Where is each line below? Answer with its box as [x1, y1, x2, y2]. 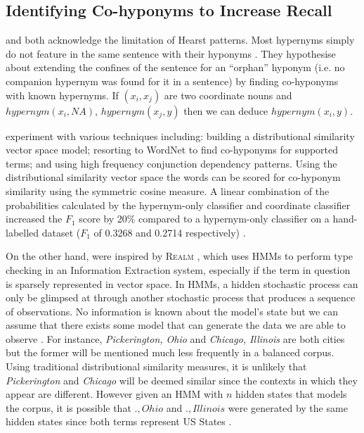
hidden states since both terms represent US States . [6, 414, 232, 429]
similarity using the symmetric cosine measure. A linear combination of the [6, 183, 330, 198]
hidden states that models [235, 387, 347, 401]
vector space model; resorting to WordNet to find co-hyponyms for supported [6, 142, 339, 157]
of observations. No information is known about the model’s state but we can [6, 303, 338, 318]
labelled [6, 225, 39, 239]
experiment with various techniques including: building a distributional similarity [6, 128, 355, 143]
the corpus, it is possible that [6, 400, 131, 415]
